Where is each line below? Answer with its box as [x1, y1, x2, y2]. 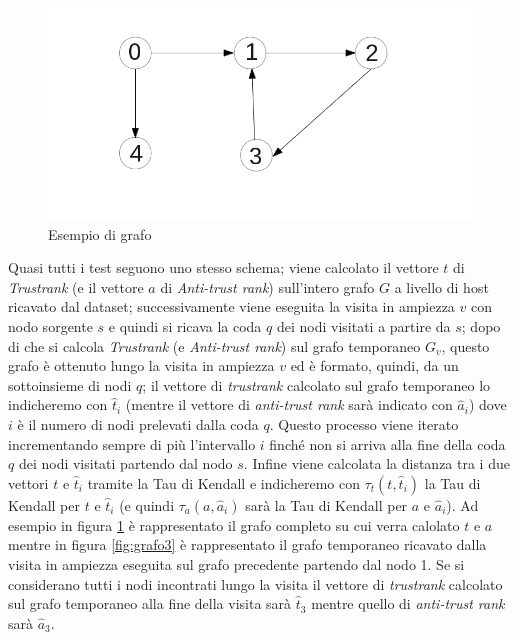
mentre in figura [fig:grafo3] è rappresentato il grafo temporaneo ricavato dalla [8, 534, 487, 555]
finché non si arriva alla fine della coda [269, 433, 506, 454]
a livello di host [394, 276, 489, 297]
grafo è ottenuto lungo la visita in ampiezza [8, 355, 275, 376]
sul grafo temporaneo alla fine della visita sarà [8, 593, 292, 614]
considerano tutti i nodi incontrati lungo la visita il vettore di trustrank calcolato [8, 573, 503, 594]
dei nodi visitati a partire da [276, 315, 451, 336]
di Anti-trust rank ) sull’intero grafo [160, 276, 375, 297]
